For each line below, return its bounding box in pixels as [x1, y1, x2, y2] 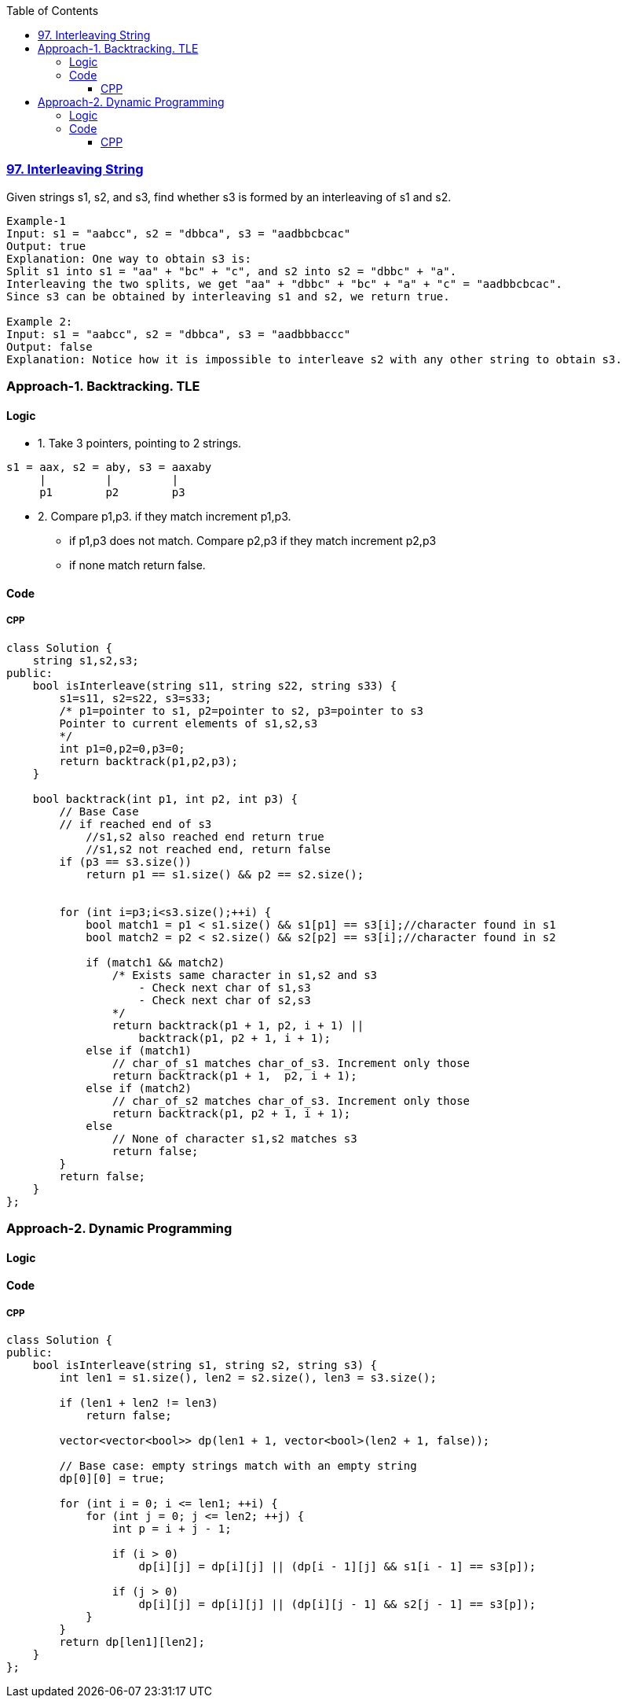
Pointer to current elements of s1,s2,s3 [59, 716, 318, 730]
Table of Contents [6, 4, 99, 17]
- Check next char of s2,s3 [138, 993, 311, 1007]
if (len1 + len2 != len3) [59, 1397, 218, 1410]
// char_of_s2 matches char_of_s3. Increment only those [112, 1094, 470, 1107]
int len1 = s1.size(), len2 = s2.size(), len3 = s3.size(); [59, 1371, 437, 1385]
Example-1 [6, 214, 66, 227]
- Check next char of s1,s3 [138, 981, 311, 994]
